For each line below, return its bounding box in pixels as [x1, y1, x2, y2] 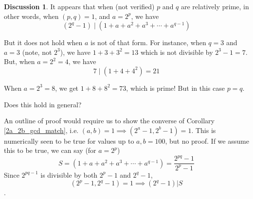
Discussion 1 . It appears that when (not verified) [4, 1, 155, 11]
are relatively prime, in [181, 1, 249, 11]
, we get [55, 83, 79, 93]
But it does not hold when [4, 37, 83, 48]
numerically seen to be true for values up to [4, 135, 134, 146]
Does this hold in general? [4, 99, 82, 109]
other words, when [4, 11, 59, 21]
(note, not [22, 47, 52, 57]
